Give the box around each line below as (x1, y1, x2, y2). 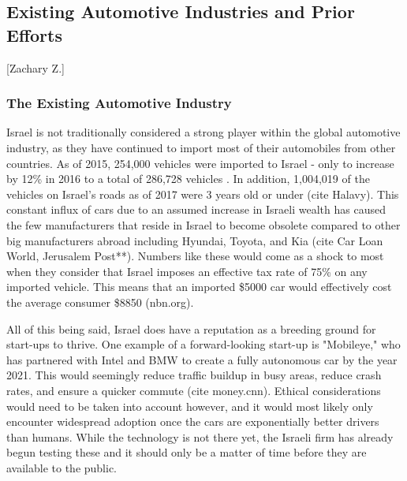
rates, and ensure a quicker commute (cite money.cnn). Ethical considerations (6, 382, 381, 398)
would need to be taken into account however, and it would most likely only (6, 397, 373, 414)
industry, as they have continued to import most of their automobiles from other (6, 140, 396, 155)
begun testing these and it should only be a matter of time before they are (6, 444, 367, 460)
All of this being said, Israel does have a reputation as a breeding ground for (6, 320, 376, 337)
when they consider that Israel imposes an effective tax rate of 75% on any (6, 263, 368, 279)
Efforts (6, 22, 62, 47)
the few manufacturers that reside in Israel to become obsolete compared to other (6, 216, 401, 233)
